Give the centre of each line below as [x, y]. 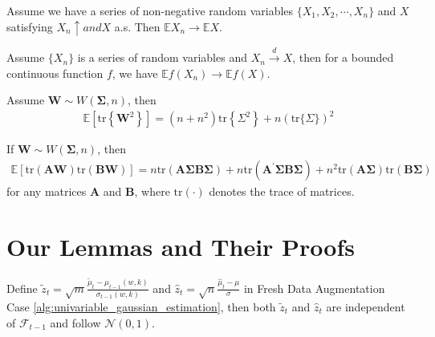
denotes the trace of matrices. [282, 191]
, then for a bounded [343, 57]
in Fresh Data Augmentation [314, 288]
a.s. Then [137, 26]
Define [22, 288]
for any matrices [47, 191]
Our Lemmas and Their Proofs [181, 246]
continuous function [55, 73]
